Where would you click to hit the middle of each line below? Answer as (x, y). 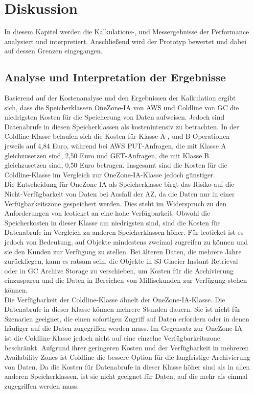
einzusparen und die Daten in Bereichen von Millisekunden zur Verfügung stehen (126, 280)
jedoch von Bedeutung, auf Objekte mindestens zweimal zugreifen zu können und (126, 242)
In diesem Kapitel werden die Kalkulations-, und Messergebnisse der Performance (127, 32)
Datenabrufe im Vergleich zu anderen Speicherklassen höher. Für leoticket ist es (124, 232)
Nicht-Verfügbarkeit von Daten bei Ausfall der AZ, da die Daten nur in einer (120, 194)
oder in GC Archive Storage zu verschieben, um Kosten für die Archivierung (119, 270)
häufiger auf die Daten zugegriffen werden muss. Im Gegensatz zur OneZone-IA (123, 328)
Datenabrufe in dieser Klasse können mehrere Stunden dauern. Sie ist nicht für (123, 309)
